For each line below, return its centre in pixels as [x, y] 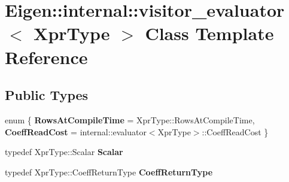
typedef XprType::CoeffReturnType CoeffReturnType [109, 172]
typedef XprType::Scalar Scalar [64, 152]
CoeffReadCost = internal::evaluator [76, 131]
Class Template [209, 33]
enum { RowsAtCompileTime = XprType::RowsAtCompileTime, [130, 119]
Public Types [47, 95]
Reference [46, 57]
